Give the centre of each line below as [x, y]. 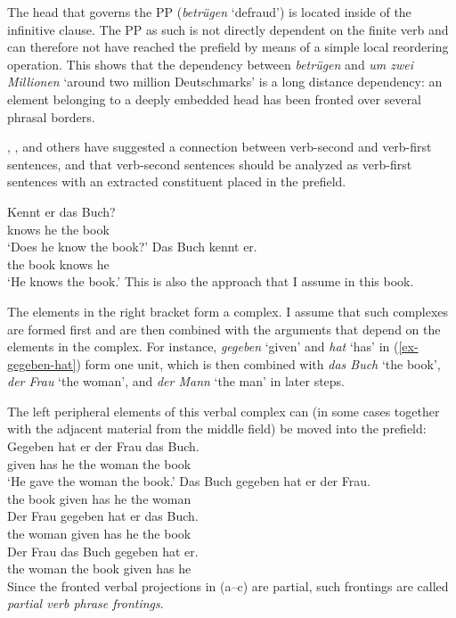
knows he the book [58, 229]
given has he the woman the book [99, 463]
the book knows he [58, 264]
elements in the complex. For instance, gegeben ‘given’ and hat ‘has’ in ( [203, 346]
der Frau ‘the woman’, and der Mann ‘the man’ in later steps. [176, 381]
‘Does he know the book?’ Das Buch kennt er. [132, 247]
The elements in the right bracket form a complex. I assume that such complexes [228, 311]
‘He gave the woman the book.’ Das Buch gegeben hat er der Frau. [189, 481]
